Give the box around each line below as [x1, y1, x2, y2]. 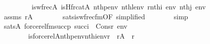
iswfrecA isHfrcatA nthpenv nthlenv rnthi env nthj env [31, 1, 206, 11]
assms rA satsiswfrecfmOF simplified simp [3, 11, 188, 21]
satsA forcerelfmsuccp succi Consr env [3, 21, 127, 31]
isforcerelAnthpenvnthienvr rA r [28, 30, 134, 41]
